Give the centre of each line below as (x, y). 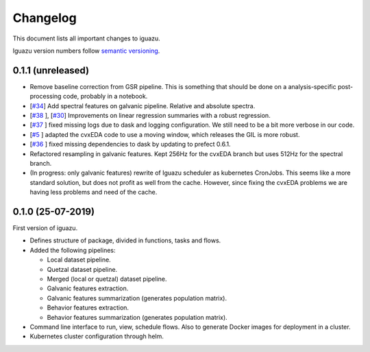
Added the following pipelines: (73, 250)
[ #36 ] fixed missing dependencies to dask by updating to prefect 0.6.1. (130, 144)
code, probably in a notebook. (105, 97)
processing (46, 97)
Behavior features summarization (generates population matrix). (137, 317)
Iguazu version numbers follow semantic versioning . (86, 51)
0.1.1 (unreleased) (51, 70)
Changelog (45, 18)
